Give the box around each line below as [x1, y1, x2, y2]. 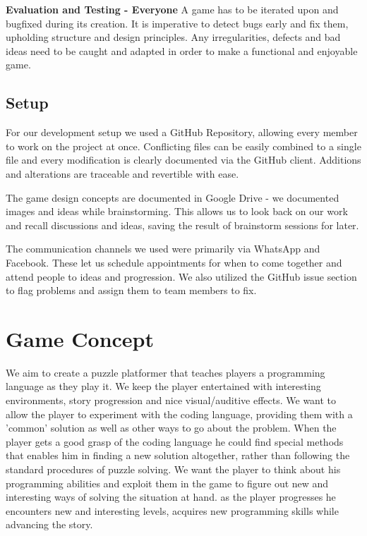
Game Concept [6, 324, 155, 353]
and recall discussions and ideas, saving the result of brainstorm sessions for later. [6, 217, 359, 232]
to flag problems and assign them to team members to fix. [6, 283, 257, 298]
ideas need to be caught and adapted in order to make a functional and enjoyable [6, 43, 358, 58]
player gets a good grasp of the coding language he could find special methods [6, 434, 344, 449]
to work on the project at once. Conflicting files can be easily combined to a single [6, 138, 361, 153]
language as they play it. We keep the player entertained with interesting [6, 379, 321, 394]
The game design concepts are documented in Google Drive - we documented [6, 190, 339, 205]
